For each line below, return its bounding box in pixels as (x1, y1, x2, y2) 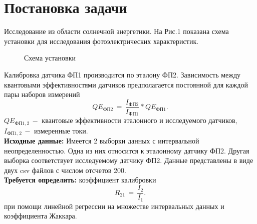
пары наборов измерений (4, 89, 80, 99)
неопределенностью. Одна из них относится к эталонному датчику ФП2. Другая (4, 145, 249, 155)
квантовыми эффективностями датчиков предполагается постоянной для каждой (4, 79, 248, 89)
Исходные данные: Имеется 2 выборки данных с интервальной (4, 135, 199, 146)
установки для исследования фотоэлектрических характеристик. (4, 35, 199, 46)
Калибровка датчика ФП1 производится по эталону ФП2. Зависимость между (4, 69, 241, 79)
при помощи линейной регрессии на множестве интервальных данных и (4, 200, 224, 211)
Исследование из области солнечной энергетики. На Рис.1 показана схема (4, 26, 229, 36)
